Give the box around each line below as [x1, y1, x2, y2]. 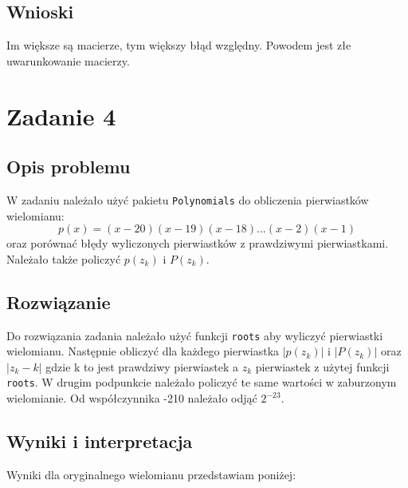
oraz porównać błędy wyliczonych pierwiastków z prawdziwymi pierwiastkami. [6, 235, 389, 252]
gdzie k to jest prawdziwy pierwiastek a [45, 358, 238, 375]
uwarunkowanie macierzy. [6, 52, 130, 69]
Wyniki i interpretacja [6, 429, 193, 454]
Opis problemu [6, 154, 131, 179]
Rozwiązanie [6, 289, 111, 314]
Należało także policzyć [6, 250, 121, 267]
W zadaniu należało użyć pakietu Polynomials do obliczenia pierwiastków [6, 191, 369, 208]
